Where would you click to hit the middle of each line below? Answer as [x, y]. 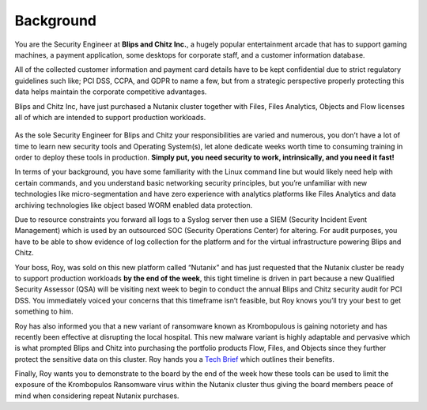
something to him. [44, 311]
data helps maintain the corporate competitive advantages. [111, 92]
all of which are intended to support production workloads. [110, 117]
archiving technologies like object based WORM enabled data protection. [134, 205]
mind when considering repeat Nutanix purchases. [97, 396]
